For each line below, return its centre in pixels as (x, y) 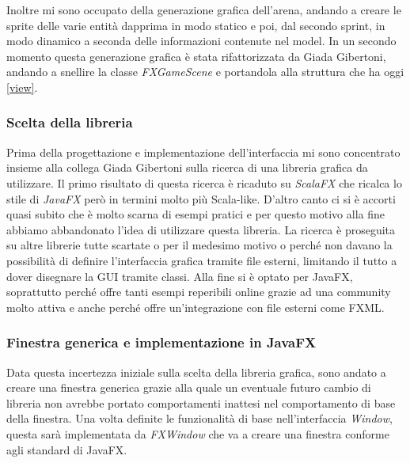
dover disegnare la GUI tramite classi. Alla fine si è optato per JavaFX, (180, 276)
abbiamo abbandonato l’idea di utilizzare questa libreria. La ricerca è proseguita (201, 229)
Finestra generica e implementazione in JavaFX (161, 342)
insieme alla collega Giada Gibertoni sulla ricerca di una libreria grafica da (187, 167)
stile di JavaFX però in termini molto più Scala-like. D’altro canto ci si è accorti (201, 198)
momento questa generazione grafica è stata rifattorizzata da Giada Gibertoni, (196, 56)
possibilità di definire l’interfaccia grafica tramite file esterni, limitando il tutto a (202, 260)
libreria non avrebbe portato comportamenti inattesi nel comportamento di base (201, 402)
